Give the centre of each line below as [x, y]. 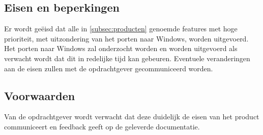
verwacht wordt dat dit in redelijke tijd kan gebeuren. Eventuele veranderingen [127, 58]
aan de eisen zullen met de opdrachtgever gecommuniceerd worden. [109, 68]
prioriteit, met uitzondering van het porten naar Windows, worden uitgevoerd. [126, 38]
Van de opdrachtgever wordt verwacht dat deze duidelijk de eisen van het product [132, 117]
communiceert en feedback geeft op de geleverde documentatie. [102, 126]
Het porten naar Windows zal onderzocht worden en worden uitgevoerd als [121, 48]
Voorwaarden [40, 95]
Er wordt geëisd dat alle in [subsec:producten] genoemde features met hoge [121, 29]
